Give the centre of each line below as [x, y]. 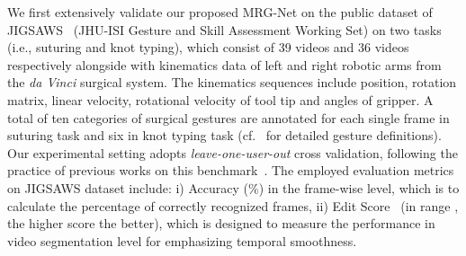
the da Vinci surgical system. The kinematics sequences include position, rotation [232, 82]
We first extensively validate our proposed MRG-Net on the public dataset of [220, 12]
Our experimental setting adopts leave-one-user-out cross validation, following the [233, 152]
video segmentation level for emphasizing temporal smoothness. [182, 240]
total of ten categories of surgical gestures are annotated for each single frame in [229, 117]
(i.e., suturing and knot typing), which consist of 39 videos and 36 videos [208, 47]
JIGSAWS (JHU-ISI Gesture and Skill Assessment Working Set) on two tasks [224, 29]
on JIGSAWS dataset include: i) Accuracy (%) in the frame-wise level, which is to [233, 187]
